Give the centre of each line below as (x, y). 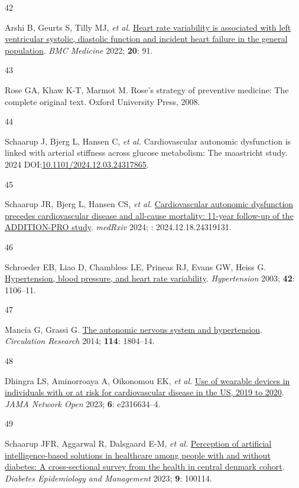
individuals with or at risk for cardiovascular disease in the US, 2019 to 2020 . (144, 392)
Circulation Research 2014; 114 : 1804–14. (80, 341)
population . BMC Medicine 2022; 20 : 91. (79, 50)
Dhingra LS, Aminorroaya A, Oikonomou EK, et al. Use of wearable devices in (147, 380)
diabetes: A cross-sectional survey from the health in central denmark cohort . (145, 466)
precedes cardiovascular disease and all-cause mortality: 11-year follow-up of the (149, 215)
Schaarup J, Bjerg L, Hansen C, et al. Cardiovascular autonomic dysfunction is (148, 141)
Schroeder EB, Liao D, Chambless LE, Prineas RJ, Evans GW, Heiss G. (136, 266)
